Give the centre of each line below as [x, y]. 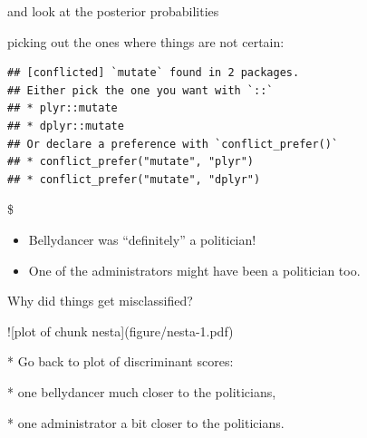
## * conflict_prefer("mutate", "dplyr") [134, 179]
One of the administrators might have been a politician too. [194, 270]
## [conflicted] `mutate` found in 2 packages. [154, 73]
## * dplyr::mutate [66, 126]
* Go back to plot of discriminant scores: [121, 361]
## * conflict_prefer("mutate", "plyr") [131, 162]
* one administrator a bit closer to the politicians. [146, 422]
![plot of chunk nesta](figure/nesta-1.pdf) [121, 331]
